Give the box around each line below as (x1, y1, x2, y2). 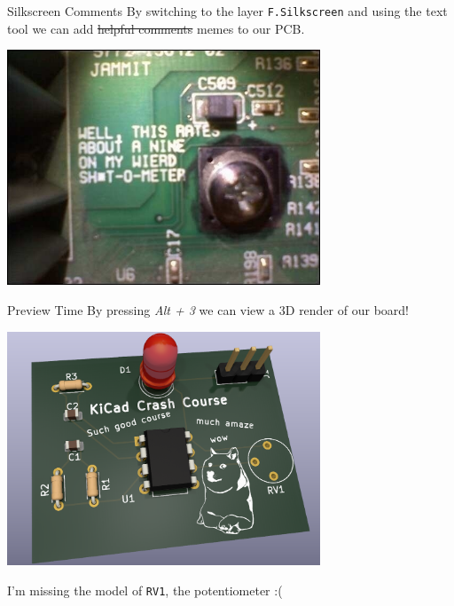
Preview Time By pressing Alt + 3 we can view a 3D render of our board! (7, 301, 409, 319)
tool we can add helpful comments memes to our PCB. (7, 19, 305, 37)
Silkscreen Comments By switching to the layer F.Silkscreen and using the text (7, 2, 448, 20)
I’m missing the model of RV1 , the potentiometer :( (7, 580, 283, 599)
